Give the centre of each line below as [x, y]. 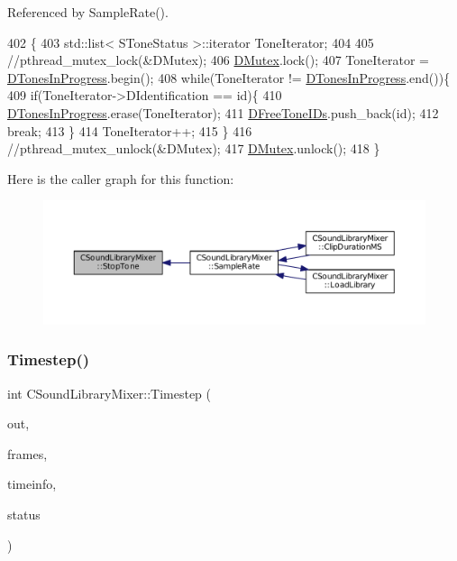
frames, [27, 453]
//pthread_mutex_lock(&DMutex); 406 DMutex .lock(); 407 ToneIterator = [219, 60]
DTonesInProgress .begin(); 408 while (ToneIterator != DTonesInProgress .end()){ [229, 77]
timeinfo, [32, 484]
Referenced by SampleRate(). [88, 12]
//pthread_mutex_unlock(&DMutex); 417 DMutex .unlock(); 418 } [194, 148]
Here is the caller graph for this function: [121, 178]
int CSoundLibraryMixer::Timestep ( [109, 393]
